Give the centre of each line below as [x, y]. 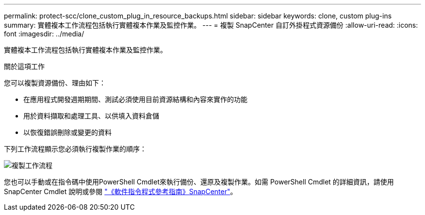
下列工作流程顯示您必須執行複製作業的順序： [75, 149]
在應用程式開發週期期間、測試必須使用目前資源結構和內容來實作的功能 [135, 99]
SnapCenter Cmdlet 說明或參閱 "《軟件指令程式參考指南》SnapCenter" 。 [121, 191]
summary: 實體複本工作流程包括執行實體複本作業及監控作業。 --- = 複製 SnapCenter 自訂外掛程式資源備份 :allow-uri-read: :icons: [211, 25]
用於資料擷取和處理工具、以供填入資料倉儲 [91, 116]
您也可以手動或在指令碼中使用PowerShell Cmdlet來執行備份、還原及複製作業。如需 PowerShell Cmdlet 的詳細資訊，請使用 [199, 182]
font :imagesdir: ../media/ [44, 34]
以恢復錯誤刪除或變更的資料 [67, 132]
